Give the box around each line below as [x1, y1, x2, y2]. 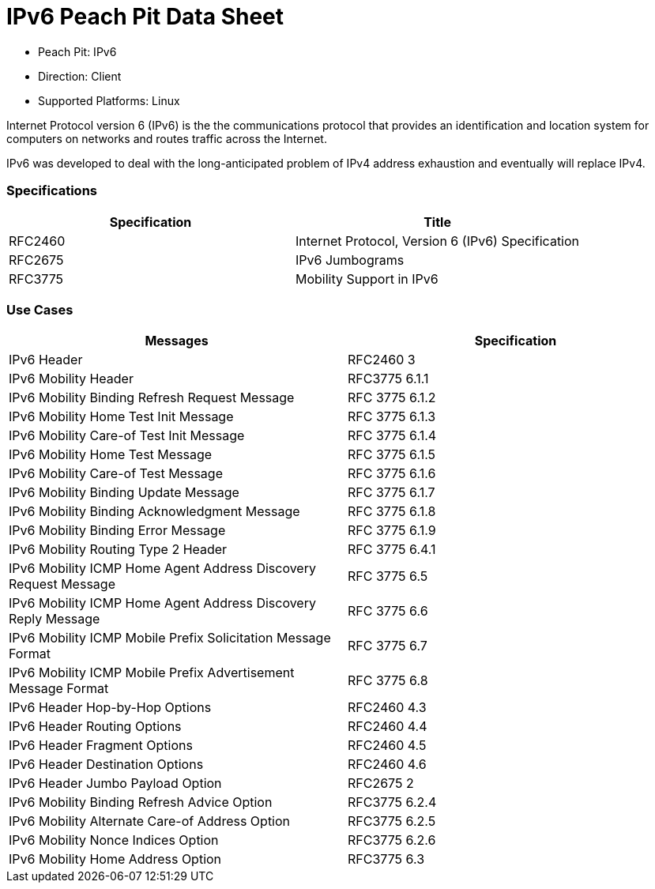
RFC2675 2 [348, 775, 414, 792]
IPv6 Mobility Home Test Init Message [9, 409, 234, 425]
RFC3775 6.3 [348, 851, 425, 868]
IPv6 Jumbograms [296, 251, 405, 268]
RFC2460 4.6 [348, 756, 427, 773]
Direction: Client [38, 69, 122, 83]
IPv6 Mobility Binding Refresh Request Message [9, 390, 295, 406]
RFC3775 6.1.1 [348, 371, 429, 387]
